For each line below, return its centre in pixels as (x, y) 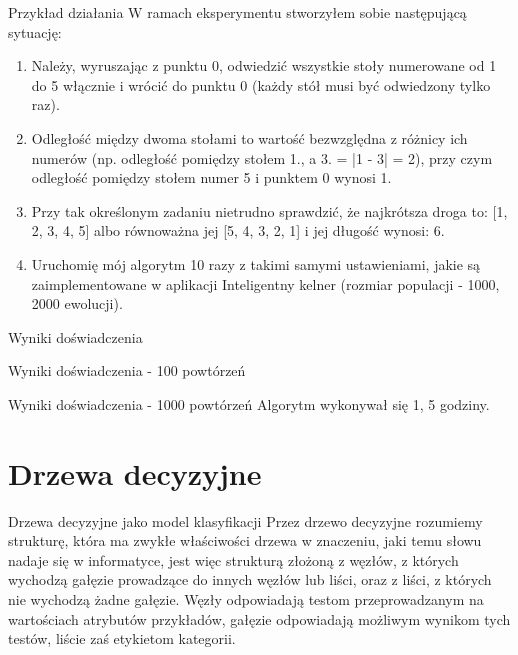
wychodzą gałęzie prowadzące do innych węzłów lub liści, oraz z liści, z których (250, 579)
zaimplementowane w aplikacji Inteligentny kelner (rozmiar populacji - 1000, (265, 283)
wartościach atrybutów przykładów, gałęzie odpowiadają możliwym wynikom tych (259, 618)
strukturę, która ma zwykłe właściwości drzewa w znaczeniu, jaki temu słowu (245, 540)
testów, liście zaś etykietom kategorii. (122, 638)
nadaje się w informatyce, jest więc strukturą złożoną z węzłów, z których (233, 559)
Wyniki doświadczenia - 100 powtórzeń (127, 370)
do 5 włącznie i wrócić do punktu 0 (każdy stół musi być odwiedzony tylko (261, 84)
